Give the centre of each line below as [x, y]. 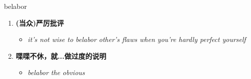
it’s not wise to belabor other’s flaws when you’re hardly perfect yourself [137, 39]
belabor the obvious [56, 72]
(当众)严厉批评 [40, 22]
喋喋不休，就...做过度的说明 [61, 56]
